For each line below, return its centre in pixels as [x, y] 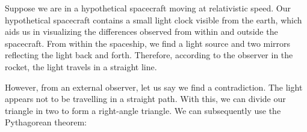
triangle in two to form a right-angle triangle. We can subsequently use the [143, 110]
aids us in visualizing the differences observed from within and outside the [141, 31]
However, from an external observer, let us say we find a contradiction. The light [154, 87]
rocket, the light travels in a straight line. [81, 66]
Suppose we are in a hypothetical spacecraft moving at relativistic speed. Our [148, 8]
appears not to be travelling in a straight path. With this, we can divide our [145, 99]
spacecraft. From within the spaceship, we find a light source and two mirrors [148, 43]
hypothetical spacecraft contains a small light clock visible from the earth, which [153, 19]
